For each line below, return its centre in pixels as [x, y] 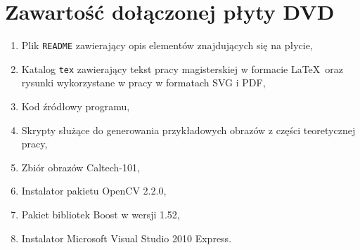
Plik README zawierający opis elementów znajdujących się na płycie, [167, 45]
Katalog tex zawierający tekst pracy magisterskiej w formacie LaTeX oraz [182, 68]
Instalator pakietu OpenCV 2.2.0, [94, 191]
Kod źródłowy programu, [76, 106]
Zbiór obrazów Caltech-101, [81, 167]
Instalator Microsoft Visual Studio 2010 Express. [127, 238]
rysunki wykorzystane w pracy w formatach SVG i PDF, [143, 83]
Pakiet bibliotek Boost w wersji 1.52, [101, 214]
